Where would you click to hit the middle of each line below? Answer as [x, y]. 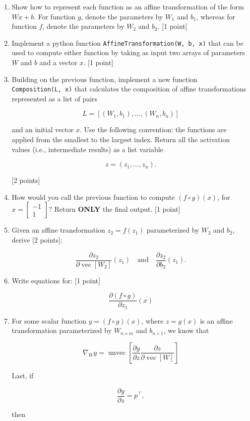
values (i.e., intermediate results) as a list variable [87, 149]
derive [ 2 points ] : [37, 240]
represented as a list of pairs [55, 98]
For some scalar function [49, 320]
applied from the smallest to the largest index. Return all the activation [121, 139]
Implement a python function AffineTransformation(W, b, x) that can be [127, 42]
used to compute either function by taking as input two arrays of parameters [128, 52]
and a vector [58, 62]
